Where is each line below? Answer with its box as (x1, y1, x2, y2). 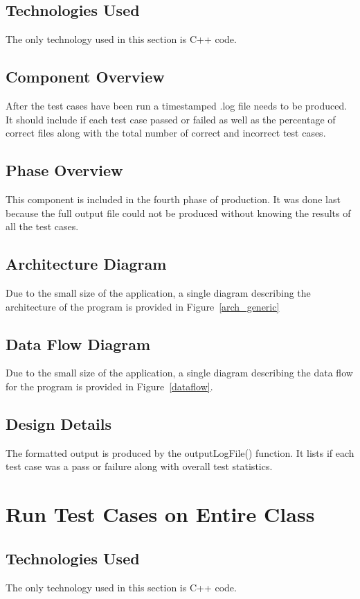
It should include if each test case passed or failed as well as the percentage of (6, 112, 336, 126)
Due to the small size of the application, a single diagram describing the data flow (6, 365, 353, 380)
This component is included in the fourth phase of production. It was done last (6, 191, 341, 206)
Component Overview (6, 66, 165, 87)
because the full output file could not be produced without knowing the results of (6, 205, 351, 220)
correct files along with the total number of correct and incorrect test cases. (6, 125, 326, 140)
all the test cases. (6, 219, 79, 234)
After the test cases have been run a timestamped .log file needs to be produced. (6, 98, 348, 112)
